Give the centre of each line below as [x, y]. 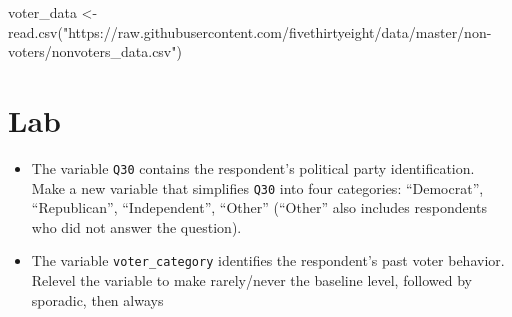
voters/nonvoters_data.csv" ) [95, 51]
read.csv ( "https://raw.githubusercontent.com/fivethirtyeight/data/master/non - [250, 31]
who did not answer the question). [136, 226]
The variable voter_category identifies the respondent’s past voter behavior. [268, 260]
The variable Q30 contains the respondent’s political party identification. [253, 167]
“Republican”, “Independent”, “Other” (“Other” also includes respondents [259, 207]
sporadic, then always [97, 299]
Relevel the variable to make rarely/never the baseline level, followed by [252, 280]
